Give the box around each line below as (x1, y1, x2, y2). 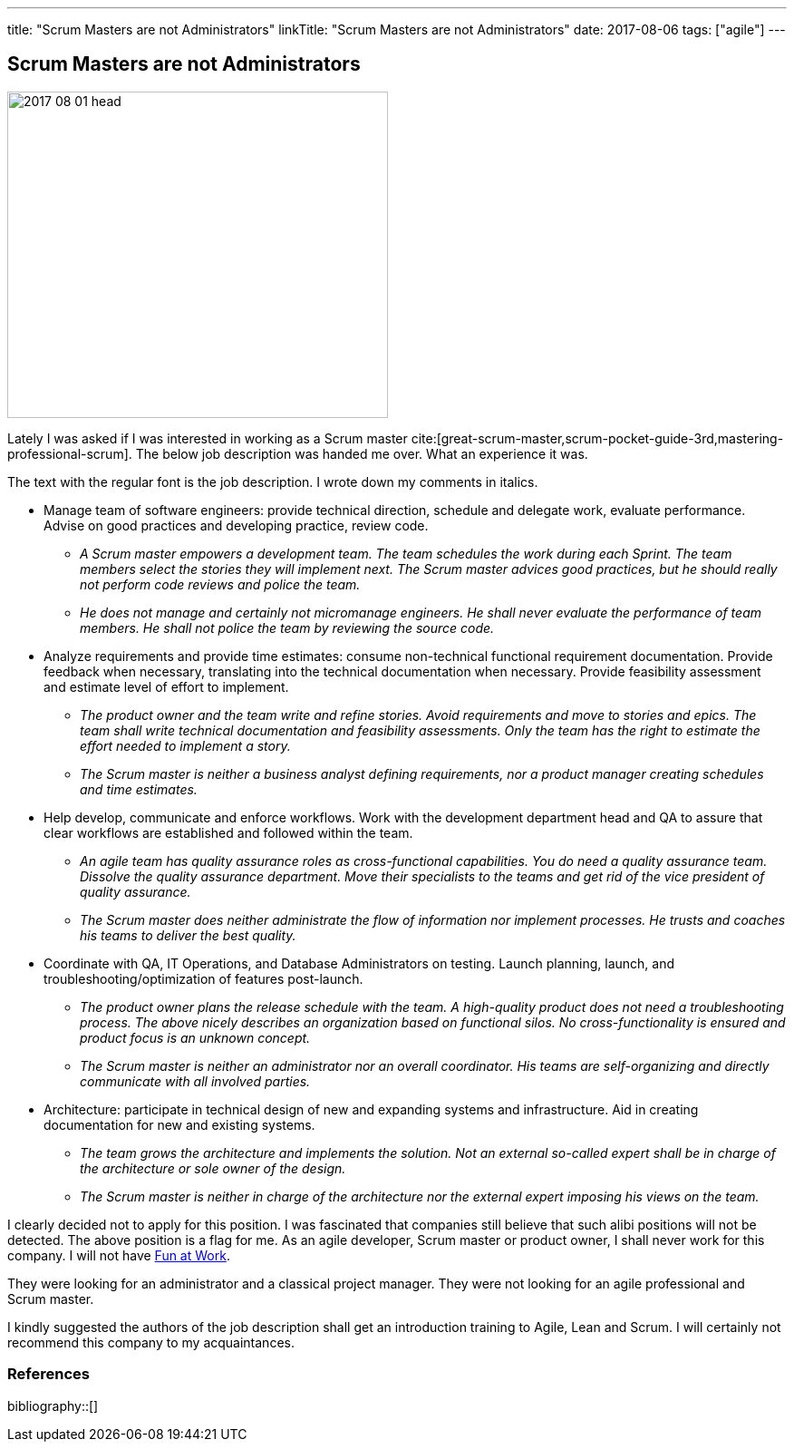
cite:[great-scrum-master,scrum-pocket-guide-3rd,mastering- (411, 430, 784, 446)
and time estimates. (80, 781, 198, 797)
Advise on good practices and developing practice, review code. (44, 517, 429, 533)
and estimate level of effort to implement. (44, 678, 289, 695)
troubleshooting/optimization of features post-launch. (44, 970, 363, 987)
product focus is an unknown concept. (80, 1029, 311, 1045)
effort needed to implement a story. (80, 737, 291, 754)
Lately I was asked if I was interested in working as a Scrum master (7, 430, 408, 446)
